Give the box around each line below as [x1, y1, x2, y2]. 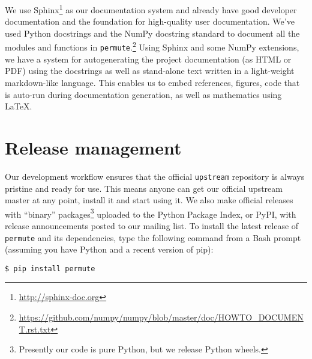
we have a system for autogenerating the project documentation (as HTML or [5, 52, 292, 65]
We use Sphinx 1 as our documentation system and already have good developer [5, 2, 297, 16]
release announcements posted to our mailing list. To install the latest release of [5, 219, 299, 232]
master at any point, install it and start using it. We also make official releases [5, 194, 293, 206]
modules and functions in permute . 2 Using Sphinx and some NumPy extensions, [5, 39, 299, 54]
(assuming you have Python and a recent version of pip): [5, 243, 214, 256]
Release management [5, 135, 182, 159]
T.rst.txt [19, 322, 51, 335]
